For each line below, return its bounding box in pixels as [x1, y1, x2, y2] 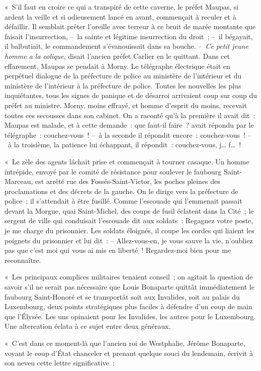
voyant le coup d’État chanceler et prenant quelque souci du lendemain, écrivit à [5, 347, 253, 358]
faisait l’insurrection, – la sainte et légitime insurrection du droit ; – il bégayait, [5, 31, 253, 41]
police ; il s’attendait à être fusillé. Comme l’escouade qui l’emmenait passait [5, 196, 242, 206]
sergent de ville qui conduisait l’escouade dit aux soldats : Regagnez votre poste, [5, 215, 253, 226]
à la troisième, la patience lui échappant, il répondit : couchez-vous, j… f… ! [8, 139, 241, 150]
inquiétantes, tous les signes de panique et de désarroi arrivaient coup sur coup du [5, 90, 257, 101]
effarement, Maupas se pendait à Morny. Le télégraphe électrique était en [5, 60, 230, 71]
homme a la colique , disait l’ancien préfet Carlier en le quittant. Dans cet [5, 50, 230, 61]
